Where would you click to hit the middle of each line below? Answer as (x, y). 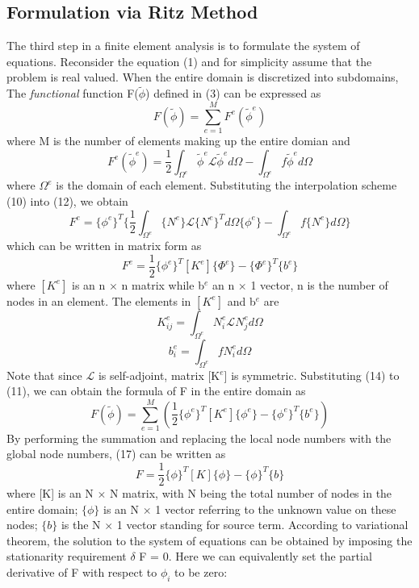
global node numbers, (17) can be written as (116, 454)
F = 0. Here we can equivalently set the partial (256, 556)
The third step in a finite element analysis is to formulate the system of (183, 46)
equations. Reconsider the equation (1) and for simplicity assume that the (189, 61)
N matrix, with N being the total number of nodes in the (251, 493)
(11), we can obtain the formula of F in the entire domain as (156, 391)
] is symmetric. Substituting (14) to (312, 375)
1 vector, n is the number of (319, 284)
